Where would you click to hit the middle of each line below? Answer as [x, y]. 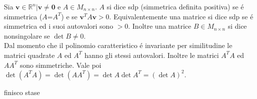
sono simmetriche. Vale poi [61, 65]
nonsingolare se [27, 35]
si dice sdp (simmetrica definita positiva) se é [175, 6]
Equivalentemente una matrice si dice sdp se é [183, 16]
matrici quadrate [29, 55]
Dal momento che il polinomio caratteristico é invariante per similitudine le [118, 45]
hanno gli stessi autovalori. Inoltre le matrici [152, 55]
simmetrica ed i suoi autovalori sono [59, 26]
